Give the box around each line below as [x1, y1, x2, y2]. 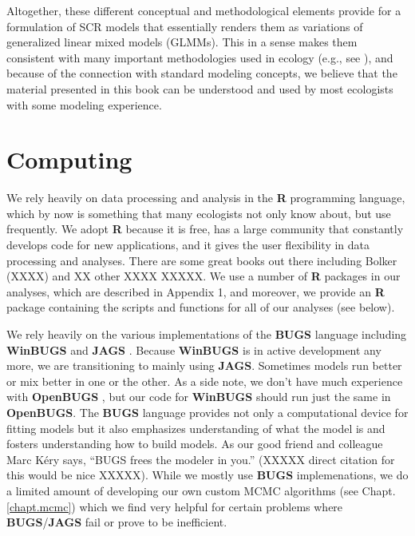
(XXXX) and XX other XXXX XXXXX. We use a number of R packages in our [6, 268, 401, 284]
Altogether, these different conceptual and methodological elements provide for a [6, 2, 401, 18]
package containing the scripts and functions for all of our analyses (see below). [6, 299, 395, 316]
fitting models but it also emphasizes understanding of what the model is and [6, 419, 385, 436]
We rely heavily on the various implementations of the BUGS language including [6, 326, 407, 343]
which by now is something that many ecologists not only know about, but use [6, 204, 391, 221]
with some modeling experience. [6, 96, 162, 113]
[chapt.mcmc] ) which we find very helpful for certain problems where [6, 498, 343, 514]
